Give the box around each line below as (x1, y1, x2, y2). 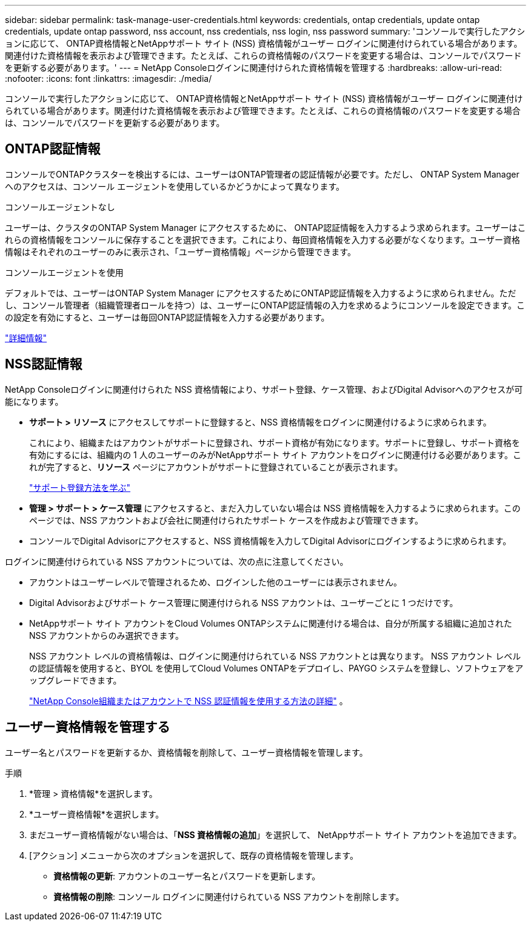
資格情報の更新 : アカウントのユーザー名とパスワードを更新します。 (53, 870, 321, 881)
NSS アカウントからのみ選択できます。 (29, 630, 184, 641)
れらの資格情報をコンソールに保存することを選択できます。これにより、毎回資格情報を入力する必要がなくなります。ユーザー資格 (5, 234, 521, 245)
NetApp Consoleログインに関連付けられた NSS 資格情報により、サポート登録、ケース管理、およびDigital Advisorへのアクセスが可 (5, 384, 523, 395)
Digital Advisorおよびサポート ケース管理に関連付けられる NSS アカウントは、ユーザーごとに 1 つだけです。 (29, 597, 458, 608)
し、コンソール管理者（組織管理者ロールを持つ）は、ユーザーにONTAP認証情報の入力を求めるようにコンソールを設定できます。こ (5, 299, 526, 310)
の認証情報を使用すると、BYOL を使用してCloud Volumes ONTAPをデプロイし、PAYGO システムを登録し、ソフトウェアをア (29, 662, 524, 673)
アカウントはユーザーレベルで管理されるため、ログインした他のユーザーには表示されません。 (29, 576, 402, 587)
